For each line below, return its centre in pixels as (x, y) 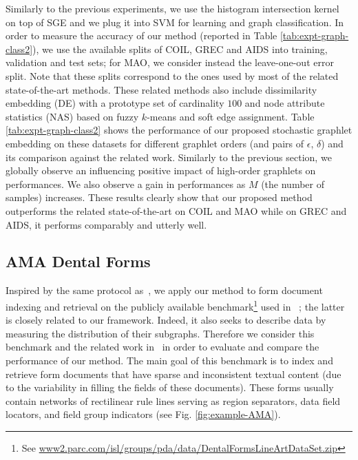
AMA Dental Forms (78, 261)
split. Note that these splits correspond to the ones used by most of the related (172, 75)
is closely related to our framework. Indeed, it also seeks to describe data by (166, 320)
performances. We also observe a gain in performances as (126, 184)
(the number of (293, 184)
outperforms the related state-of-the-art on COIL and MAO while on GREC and (176, 210)
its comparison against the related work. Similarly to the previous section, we (169, 157)
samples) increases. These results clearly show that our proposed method (159, 197)
